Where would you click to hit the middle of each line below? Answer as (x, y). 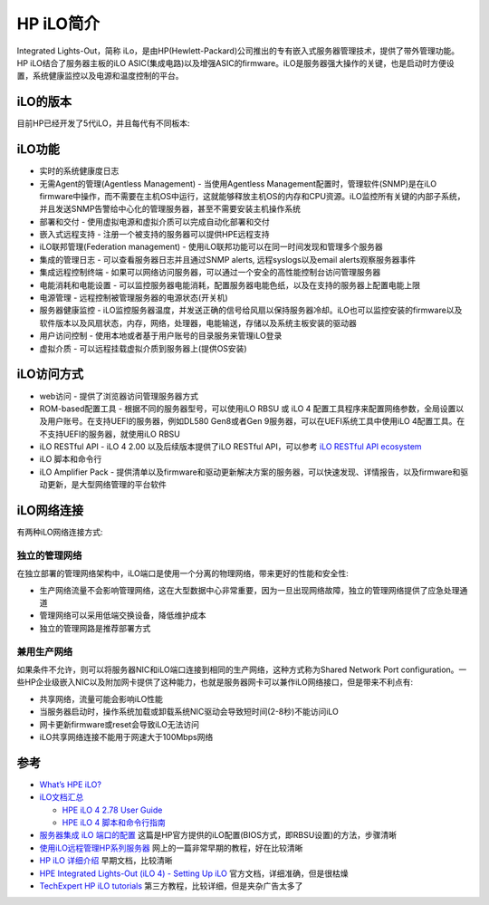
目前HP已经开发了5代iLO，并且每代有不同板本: (103, 123)
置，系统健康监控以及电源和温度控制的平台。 (100, 76)
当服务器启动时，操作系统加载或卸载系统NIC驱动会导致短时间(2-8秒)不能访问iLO (189, 712)
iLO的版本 (44, 102)
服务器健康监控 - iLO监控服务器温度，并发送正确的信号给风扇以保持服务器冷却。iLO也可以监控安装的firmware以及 (251, 310)
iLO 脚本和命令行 (71, 459)
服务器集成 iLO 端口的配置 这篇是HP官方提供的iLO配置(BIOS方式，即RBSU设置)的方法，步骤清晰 (218, 835)
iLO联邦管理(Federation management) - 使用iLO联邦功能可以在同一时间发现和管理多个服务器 (211, 247)
